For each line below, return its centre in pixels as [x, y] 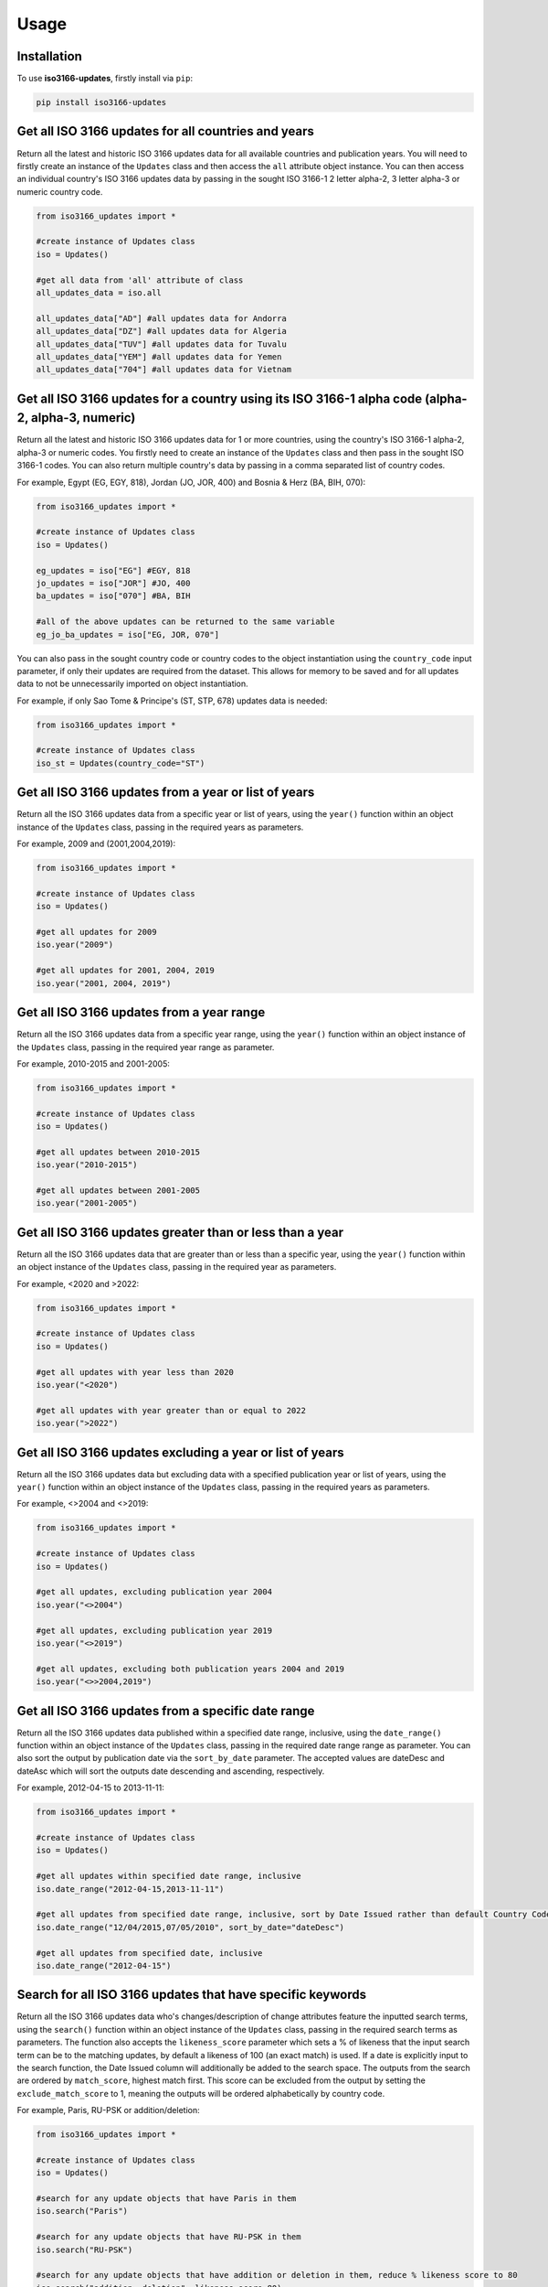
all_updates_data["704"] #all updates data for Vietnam [164, 370]
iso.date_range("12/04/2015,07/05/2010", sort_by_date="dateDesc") [190, 1927]
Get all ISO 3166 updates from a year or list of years [166, 793]
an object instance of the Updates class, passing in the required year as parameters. [177, 1267]
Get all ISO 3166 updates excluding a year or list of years [180, 1452]
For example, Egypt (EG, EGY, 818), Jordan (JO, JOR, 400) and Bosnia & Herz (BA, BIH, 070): [191, 482]
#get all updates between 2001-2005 [118, 1191]
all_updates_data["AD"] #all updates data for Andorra [161, 318]
